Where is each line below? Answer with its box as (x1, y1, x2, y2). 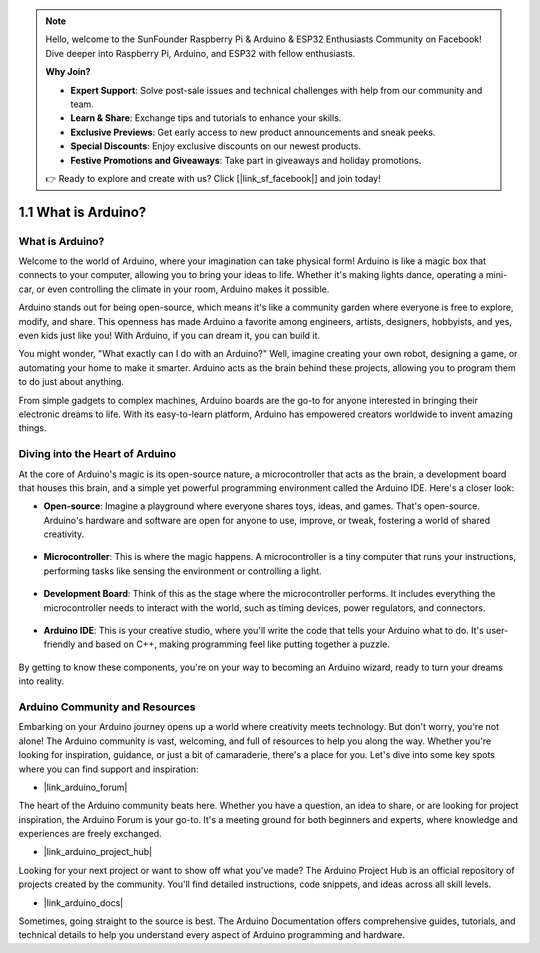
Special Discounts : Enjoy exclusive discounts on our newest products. (70, 140, 362, 152)
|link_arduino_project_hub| (43, 846, 153, 858)
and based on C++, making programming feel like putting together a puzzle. (77, 638, 390, 650)
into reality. (18, 675, 65, 687)
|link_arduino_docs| (43, 896, 124, 909)
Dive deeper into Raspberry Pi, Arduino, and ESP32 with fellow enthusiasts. (45, 47, 356, 59)
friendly (43, 638, 76, 650)
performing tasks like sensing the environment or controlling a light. (43, 565, 322, 577)
